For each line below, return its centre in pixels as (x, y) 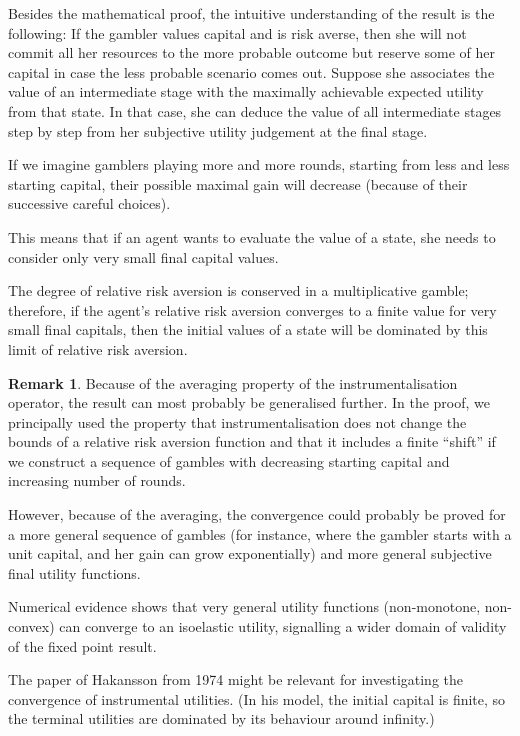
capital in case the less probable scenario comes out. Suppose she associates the (251, 71)
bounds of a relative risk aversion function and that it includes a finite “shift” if (252, 441)
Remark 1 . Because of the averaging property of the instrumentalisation (233, 382)
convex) (31, 626)
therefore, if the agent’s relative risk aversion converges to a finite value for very (252, 309)
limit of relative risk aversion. (98, 348)
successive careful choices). (89, 203)
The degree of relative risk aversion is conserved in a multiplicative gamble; (238, 290)
